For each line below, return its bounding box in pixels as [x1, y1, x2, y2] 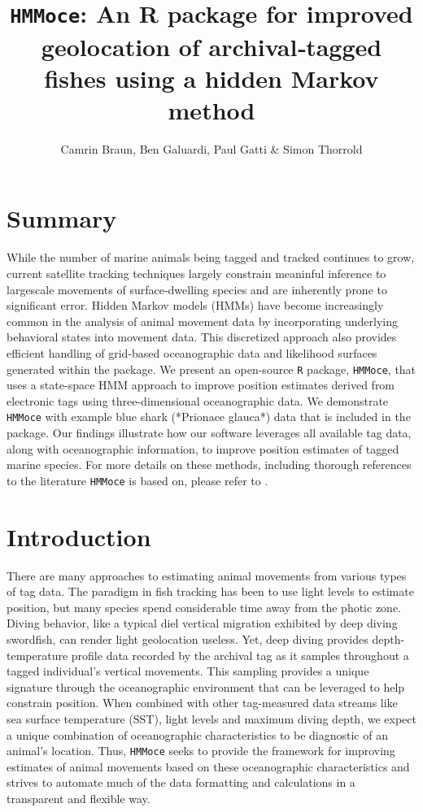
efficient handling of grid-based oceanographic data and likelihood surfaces [7, 344, 377, 361]
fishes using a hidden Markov [44, 61, 379, 94]
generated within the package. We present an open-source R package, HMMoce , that [7, 360, 416, 377]
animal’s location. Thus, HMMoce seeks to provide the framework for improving [7, 742, 395, 759]
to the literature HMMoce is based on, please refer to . [7, 471, 268, 489]
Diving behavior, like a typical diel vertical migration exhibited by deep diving [7, 614, 398, 632]
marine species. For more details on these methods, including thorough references [7, 456, 412, 473]
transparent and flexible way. [7, 789, 150, 806]
